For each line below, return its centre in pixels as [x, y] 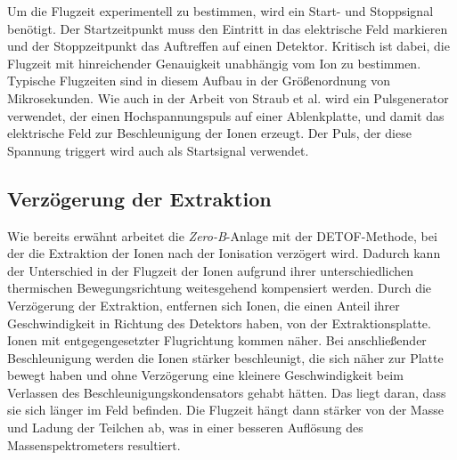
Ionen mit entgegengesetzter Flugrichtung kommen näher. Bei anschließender [217, 340]
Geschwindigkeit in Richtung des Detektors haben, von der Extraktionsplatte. [219, 323]
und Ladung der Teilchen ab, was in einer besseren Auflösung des [185, 428]
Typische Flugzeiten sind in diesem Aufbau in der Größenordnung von [199, 81]
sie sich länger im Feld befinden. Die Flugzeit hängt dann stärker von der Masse [225, 410]
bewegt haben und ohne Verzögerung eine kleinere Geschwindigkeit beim [205, 375]
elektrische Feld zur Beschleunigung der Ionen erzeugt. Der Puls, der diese [209, 133]
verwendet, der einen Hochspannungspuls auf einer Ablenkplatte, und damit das [226, 115]
